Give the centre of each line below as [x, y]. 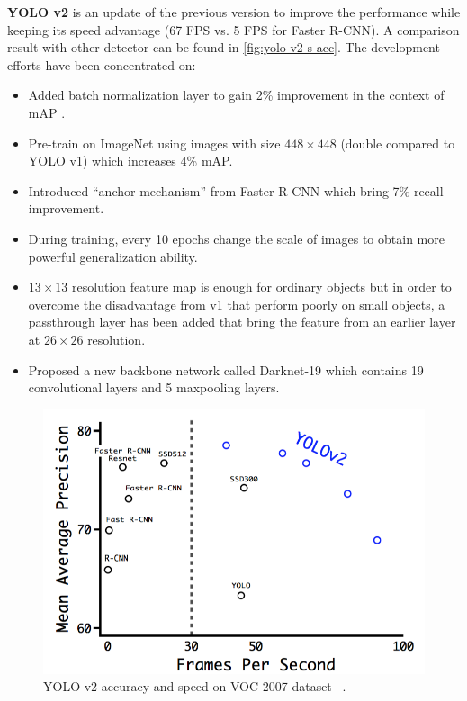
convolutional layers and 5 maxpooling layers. [154, 387]
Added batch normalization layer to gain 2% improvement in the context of [236, 95]
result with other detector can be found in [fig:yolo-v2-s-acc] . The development [224, 47]
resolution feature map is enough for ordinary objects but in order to [262, 287]
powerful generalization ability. [113, 256]
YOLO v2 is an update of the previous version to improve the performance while [234, 12]
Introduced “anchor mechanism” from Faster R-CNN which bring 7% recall [236, 190]
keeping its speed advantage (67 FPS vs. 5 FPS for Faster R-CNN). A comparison [233, 29]
